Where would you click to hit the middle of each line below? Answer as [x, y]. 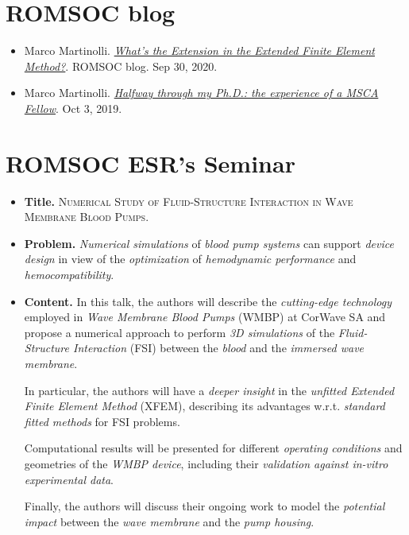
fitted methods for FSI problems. [102, 421]
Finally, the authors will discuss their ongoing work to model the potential [204, 506]
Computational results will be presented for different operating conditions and [213, 448]
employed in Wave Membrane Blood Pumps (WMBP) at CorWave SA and [205, 317]
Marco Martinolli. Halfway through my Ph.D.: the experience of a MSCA [201, 93]
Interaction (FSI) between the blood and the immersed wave [218, 348]
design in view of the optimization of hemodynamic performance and [190, 259]
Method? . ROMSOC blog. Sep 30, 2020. [121, 66]
